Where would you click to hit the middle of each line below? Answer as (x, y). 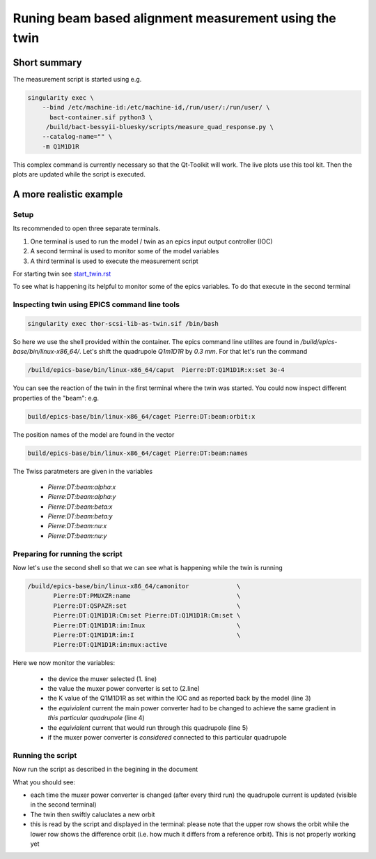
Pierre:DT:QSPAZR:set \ (147, 606)
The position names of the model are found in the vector (94, 434)
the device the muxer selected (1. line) (102, 679)
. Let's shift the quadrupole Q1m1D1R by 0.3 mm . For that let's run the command (193, 352)
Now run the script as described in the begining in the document (105, 769)
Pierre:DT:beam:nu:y (77, 536)
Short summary (48, 62)
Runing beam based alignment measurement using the (175, 18)
